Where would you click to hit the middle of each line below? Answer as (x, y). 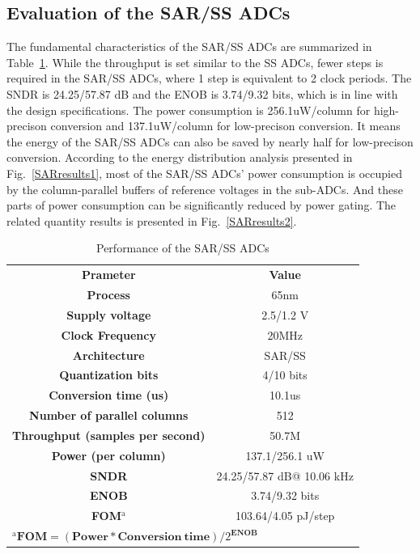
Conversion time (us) (109, 395)
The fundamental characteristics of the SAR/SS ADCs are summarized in (189, 47)
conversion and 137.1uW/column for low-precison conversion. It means (225, 126)
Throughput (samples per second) (109, 435)
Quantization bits (109, 375)
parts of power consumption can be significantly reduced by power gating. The (202, 205)
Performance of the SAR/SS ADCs (183, 248)
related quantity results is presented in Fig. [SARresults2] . (152, 220)
